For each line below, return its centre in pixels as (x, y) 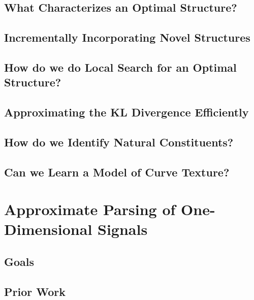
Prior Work (35, 291)
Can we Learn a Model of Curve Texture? (117, 172)
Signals (123, 229)
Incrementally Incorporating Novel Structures (127, 37)
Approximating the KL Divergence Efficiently (126, 112)
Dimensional (48, 229)
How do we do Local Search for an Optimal (120, 67)
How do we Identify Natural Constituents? (119, 142)
